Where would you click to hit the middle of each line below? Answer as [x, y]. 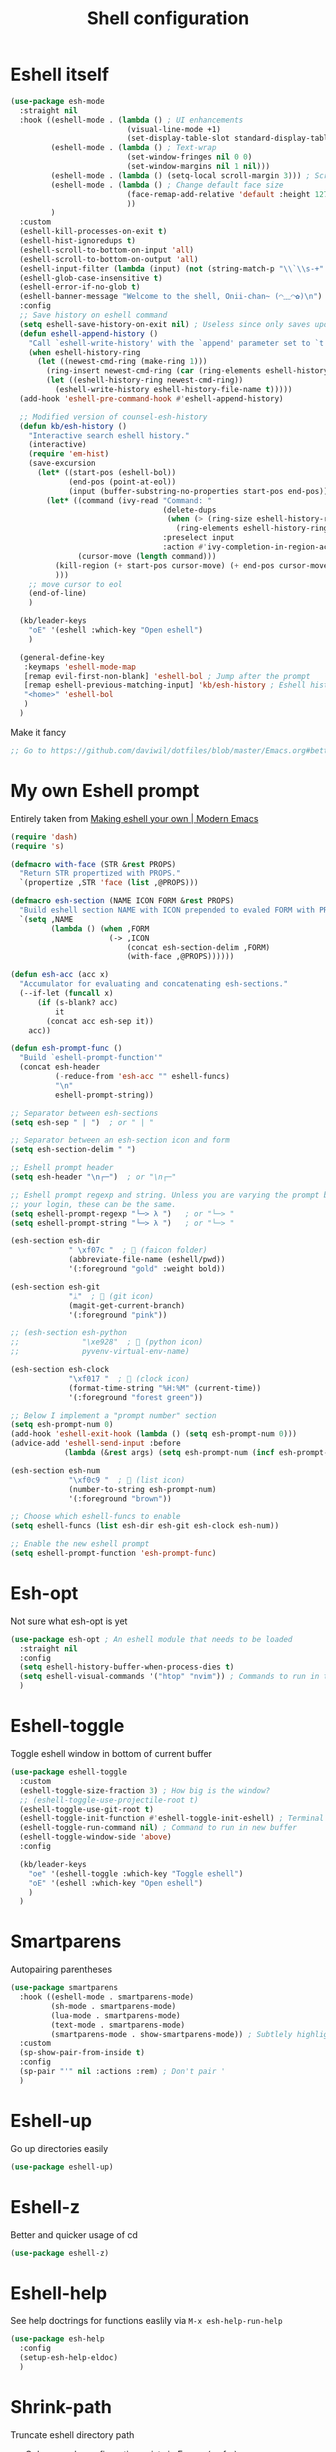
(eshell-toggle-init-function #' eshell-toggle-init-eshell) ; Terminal [172, 1818]
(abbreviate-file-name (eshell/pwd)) [147, 1260]
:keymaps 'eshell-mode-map [80, 667]
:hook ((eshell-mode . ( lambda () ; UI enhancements [131, 120]
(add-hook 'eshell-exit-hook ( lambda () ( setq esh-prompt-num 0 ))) [154, 1434]
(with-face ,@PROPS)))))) [180, 957]
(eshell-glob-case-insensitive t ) [91, 278]
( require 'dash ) [44, 837]
